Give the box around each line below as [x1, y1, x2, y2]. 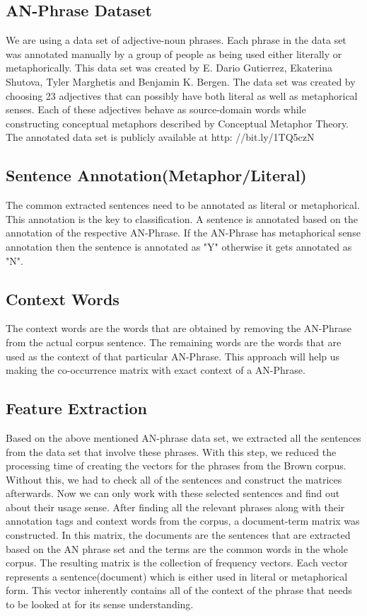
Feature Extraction [6, 397, 147, 419]
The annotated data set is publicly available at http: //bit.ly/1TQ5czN [6, 130, 315, 144]
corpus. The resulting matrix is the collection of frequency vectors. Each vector [6, 555, 348, 570]
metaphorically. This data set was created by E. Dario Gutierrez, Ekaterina [6, 60, 332, 75]
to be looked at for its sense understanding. [6, 597, 194, 612]
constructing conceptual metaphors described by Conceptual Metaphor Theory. [6, 115, 349, 130]
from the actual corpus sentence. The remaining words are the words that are [6, 334, 342, 349]
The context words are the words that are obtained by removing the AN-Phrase [6, 321, 352, 336]
